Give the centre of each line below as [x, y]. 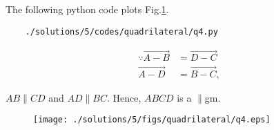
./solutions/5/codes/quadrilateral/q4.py [121, 31]
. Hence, [124, 97]
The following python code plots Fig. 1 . [87, 9]
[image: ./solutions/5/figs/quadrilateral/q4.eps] [152, 120]
